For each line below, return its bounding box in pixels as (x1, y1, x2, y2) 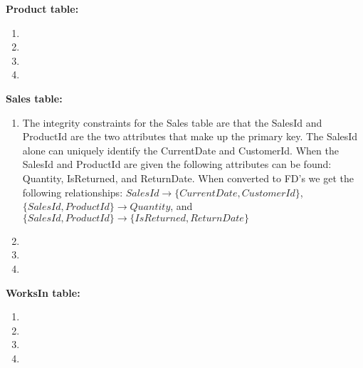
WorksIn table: (6, 285, 80, 300)
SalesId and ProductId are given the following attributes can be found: (22, 157, 332, 172)
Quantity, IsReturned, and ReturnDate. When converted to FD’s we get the (22, 170, 354, 185)
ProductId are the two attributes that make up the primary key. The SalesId (22, 129, 358, 144)
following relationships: (22, 184, 123, 199)
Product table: (6, 1, 79, 16)
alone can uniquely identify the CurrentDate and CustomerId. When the (22, 142, 339, 157)
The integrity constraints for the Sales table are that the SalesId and (22, 115, 322, 130)
